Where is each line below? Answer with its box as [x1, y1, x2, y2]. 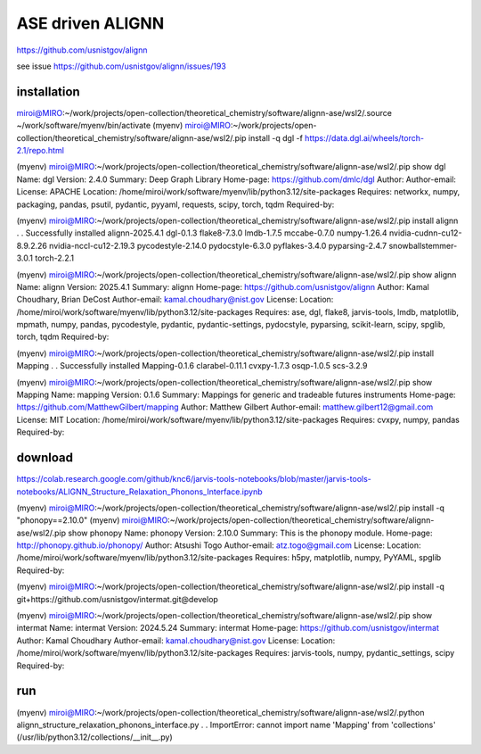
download [16, 451, 73, 466]
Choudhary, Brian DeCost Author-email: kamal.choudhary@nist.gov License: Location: [16, 294, 334, 305]
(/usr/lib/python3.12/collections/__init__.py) [16, 732, 173, 742]
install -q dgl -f [248, 132, 303, 143]
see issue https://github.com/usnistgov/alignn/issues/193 [16, 61, 227, 71]
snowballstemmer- [388, 240, 458, 251]
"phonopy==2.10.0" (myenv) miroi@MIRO [16, 515, 168, 526]
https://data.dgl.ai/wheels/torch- [304, 132, 425, 143]
